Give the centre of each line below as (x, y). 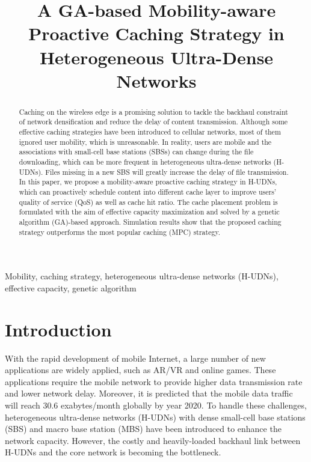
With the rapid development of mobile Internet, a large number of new (135, 358)
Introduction (58, 329)
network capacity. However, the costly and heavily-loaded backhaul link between (153, 440)
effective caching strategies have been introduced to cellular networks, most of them (150, 132)
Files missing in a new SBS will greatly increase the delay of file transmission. (167, 172)
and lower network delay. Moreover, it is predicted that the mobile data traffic (149, 393)
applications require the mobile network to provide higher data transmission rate (154, 381)
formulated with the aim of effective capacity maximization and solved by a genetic (149, 212)
